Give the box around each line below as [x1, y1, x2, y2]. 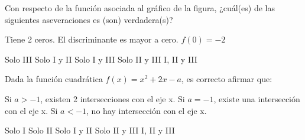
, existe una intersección [213, 92, 300, 105]
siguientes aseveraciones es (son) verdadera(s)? [5, 13, 173, 25]
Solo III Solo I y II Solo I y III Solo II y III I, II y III [5, 53, 197, 65]
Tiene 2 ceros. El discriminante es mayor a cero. [5, 33, 179, 45]
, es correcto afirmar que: [181, 73, 272, 85]
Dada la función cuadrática [5, 73, 103, 85]
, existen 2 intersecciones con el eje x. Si [40, 92, 185, 105]
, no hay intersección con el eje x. [86, 104, 207, 116]
